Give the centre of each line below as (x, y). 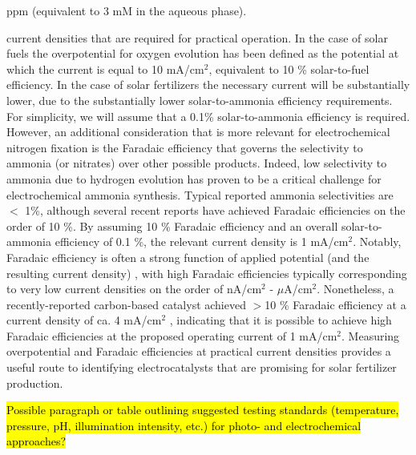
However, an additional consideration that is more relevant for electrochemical (198, 132)
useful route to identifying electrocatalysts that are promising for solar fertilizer (202, 367)
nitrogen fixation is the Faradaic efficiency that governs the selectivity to (185, 147)
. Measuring (371, 335)
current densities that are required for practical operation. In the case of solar (197, 37)
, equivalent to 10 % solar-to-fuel (289, 68)
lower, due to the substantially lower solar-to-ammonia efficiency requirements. (200, 100)
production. (35, 383)
